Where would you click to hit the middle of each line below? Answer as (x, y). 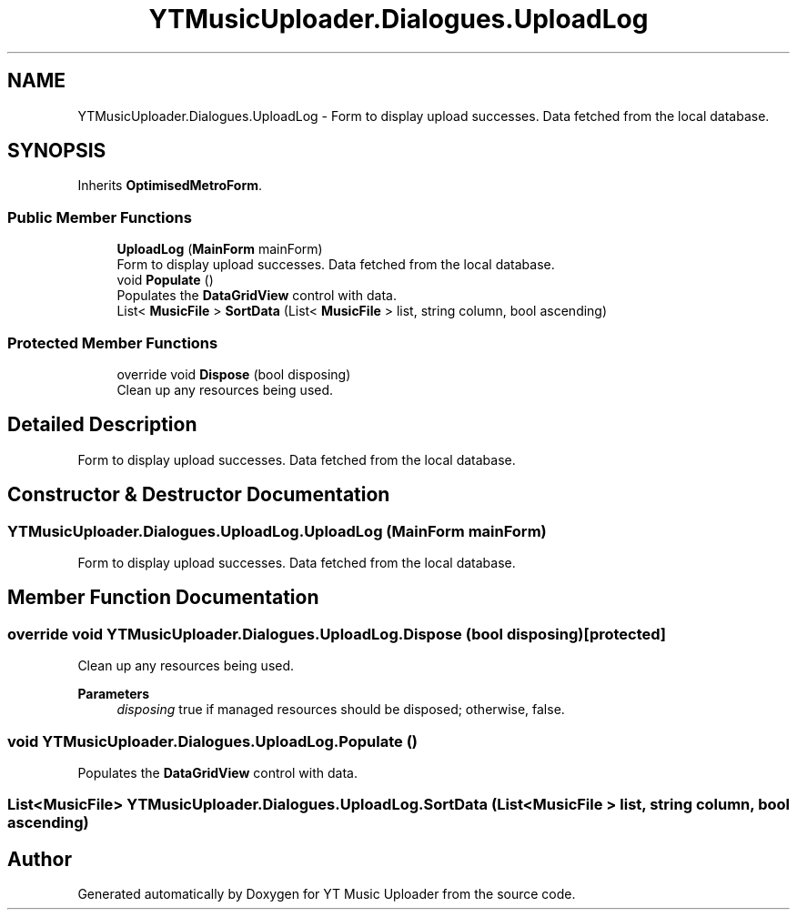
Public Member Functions (100, 217)
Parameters (114, 694)
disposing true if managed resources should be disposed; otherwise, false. (341, 710)
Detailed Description (102, 425)
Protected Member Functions (113, 343)
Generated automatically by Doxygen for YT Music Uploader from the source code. (327, 894)
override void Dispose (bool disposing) (234, 374)
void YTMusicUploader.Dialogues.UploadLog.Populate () (213, 741)
